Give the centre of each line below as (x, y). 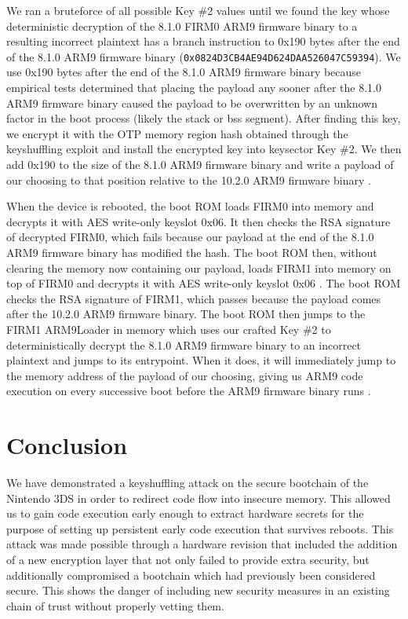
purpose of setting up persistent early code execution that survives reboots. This (200, 528)
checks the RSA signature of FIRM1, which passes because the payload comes (194, 298)
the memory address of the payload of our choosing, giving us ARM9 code (185, 375)
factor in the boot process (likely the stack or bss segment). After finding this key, (204, 118)
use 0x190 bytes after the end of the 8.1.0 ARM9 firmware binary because (184, 72)
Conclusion (67, 445)
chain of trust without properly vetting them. (115, 605)
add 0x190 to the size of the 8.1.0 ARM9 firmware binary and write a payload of (200, 164)
